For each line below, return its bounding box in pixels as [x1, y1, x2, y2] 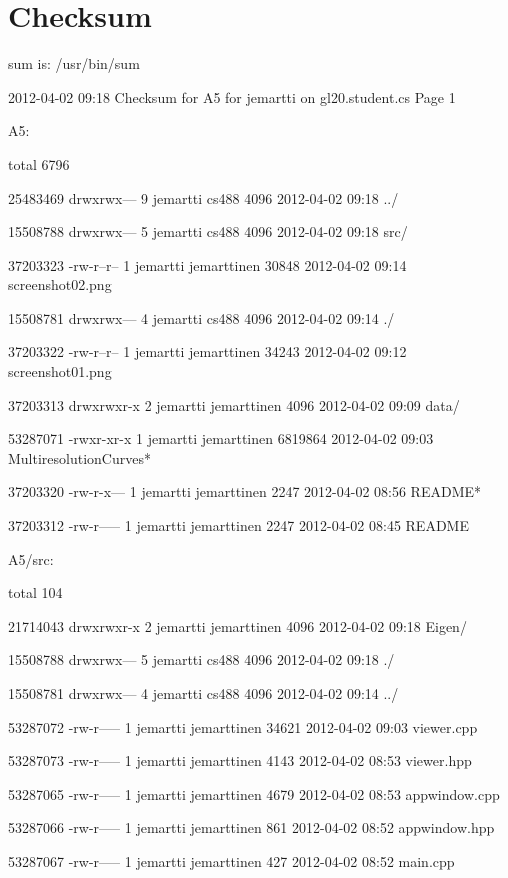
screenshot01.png [8, 361, 112, 382]
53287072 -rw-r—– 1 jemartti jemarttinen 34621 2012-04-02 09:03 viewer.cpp [8, 716, 478, 737]
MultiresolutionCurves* [8, 447, 151, 468]
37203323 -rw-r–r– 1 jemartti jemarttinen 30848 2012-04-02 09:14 [8, 254, 407, 275]
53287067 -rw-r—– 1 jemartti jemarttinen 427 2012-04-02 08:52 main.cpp [8, 850, 455, 871]
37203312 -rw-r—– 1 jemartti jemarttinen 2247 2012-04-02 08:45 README [8, 515, 469, 536]
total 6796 [8, 153, 70, 174]
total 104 [8, 582, 63, 603]
